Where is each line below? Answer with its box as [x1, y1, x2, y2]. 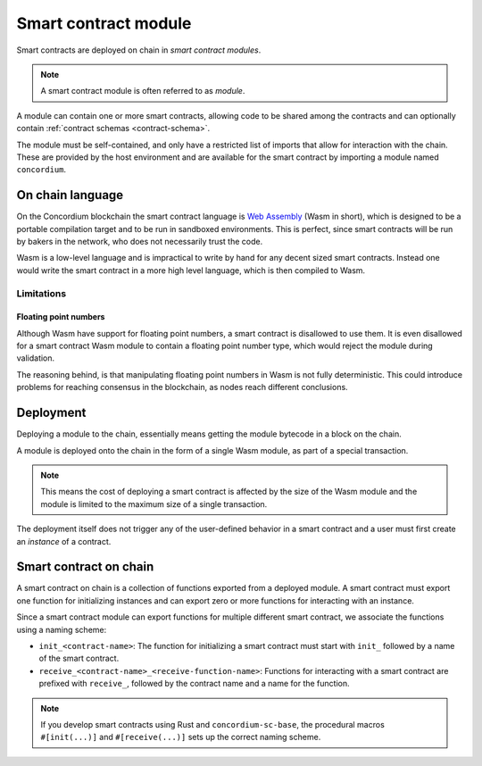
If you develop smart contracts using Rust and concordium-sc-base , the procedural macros [40, 719, 386, 729]
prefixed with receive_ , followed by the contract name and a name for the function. [38, 679, 350, 689]
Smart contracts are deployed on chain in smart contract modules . [16, 45, 262, 55]
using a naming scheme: [16, 624, 107, 635]
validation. [16, 353, 55, 363]
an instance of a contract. [16, 536, 112, 546]
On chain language [16, 187, 124, 203]
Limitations [16, 287, 67, 299]
